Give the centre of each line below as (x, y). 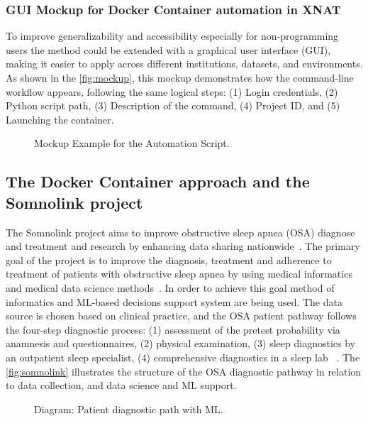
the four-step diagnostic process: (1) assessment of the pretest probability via (173, 329)
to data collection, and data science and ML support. (121, 385)
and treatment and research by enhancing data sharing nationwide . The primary (183, 246)
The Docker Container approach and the (158, 181)
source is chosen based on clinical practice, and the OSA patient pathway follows (181, 316)
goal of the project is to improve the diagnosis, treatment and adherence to (169, 259)
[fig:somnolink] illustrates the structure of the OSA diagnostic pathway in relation (184, 371)
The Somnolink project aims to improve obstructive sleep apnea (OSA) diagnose (180, 232)
